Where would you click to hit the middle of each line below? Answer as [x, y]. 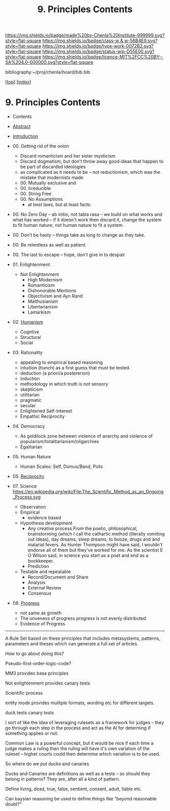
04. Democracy [29, 426]
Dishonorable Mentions [52, 291]
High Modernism [45, 280]
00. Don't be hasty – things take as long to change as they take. [79, 235]
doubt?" [14, 804]
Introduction [25, 136]
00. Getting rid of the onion [41, 146]
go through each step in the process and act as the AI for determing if [78, 728]
